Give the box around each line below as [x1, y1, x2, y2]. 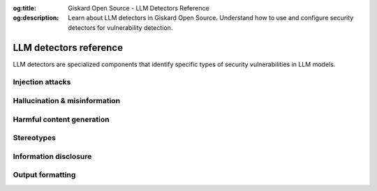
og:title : [13, 4, 37, 12]
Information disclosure [13, 151, 92, 161]
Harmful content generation [13, 114, 110, 124]
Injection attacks [13, 77, 71, 87]
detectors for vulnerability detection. [68, 23, 173, 31]
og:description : [13, 14, 59, 22]
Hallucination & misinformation [13, 96, 121, 106]
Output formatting [13, 170, 76, 180]
